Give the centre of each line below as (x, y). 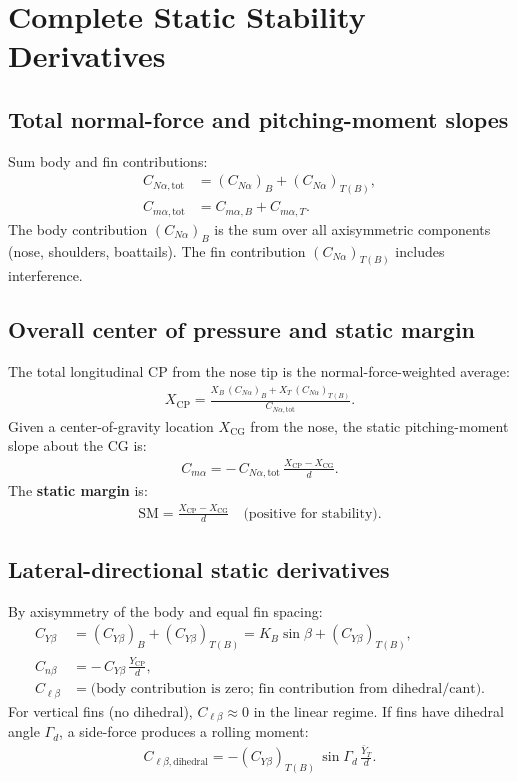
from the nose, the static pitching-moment (379, 425)
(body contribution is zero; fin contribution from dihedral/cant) (286, 689)
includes (420, 250)
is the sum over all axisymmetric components (352, 228)
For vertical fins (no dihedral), (100, 710)
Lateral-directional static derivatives (199, 568)
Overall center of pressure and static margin (242, 329)
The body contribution (78, 228)
